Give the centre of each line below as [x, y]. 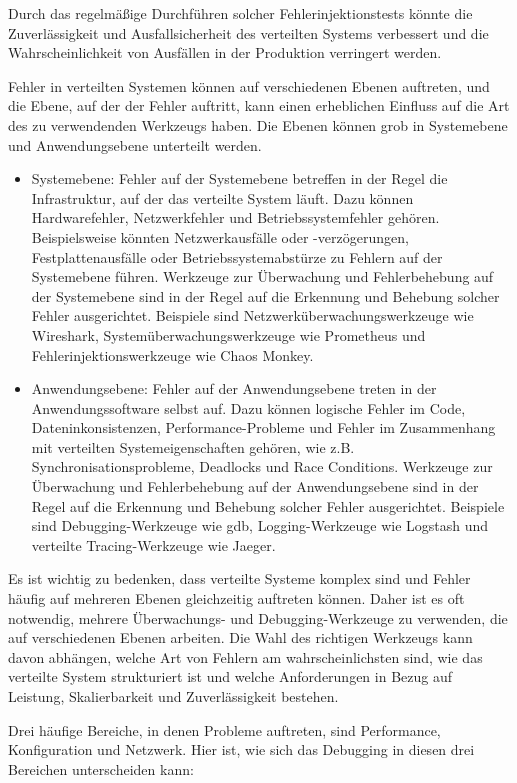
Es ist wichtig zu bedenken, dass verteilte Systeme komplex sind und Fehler [239, 578]
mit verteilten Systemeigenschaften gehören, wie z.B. [193, 446]
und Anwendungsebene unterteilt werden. [135, 144]
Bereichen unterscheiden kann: [101, 768]
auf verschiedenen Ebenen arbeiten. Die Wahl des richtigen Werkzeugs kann [240, 637]
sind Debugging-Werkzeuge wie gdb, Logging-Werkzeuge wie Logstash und [260, 525]
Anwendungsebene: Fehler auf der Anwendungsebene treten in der [234, 388]
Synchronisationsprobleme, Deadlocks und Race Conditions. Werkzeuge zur [262, 466]
